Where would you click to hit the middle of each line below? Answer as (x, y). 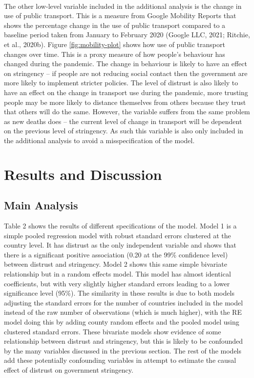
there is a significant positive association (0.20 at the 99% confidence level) (116, 254)
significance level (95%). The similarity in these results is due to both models (119, 293)
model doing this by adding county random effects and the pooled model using (122, 322)
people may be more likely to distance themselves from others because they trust (125, 102)
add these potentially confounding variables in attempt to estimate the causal (120, 360)
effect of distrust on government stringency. (69, 369)
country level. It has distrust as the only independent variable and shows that (120, 245)
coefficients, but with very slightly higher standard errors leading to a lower (117, 283)
